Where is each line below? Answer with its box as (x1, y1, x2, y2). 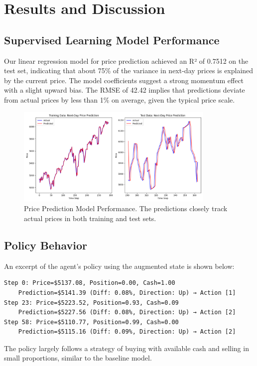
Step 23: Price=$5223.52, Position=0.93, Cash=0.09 (4, 299, 179, 306)
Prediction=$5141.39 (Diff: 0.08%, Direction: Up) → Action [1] (18, 289, 236, 296)
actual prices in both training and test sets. (24, 213, 156, 223)
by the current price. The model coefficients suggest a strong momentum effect (4, 75, 244, 85)
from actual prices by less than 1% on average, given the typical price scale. (4, 94, 235, 105)
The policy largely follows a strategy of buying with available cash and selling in (4, 343, 249, 353)
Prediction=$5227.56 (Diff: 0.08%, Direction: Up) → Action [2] (18, 309, 236, 316)
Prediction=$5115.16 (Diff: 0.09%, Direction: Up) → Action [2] (18, 328, 236, 336)
